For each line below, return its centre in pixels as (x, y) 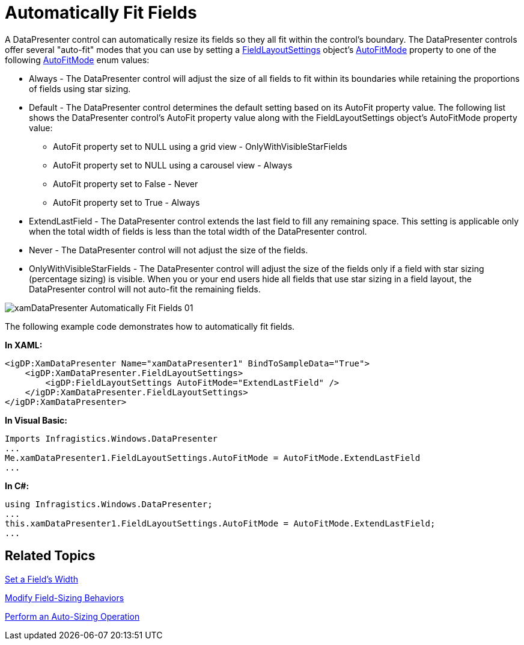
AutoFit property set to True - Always (126, 202)
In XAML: (24, 345)
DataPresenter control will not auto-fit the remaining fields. (145, 289)
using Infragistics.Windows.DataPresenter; (109, 504)
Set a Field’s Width (41, 579)
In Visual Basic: (36, 420)
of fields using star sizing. (80, 88)
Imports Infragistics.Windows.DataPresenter (111, 438)
